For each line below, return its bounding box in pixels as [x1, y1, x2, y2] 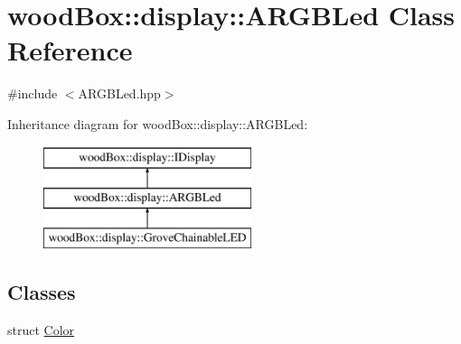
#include [7, 84, 58, 103]
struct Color [7, 320, 75, 339]
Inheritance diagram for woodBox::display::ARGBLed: [7, 114, 308, 133]
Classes [7, 277, 76, 305]
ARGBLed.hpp [78, 84, 161, 103]
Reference [7, 32, 133, 69]
